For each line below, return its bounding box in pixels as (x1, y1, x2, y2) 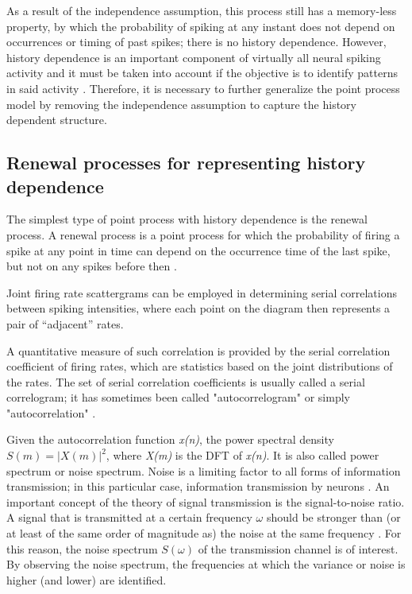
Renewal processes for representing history (6, 150, 366, 175)
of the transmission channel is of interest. (198, 540, 399, 557)
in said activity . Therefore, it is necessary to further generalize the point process (6, 80, 400, 96)
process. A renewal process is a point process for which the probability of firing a (6, 226, 400, 243)
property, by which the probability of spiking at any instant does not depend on (6, 17, 395, 34)
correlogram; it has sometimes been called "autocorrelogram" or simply (6, 389, 350, 406)
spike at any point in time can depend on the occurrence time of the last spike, (6, 242, 391, 258)
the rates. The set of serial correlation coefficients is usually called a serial (6, 373, 365, 390)
